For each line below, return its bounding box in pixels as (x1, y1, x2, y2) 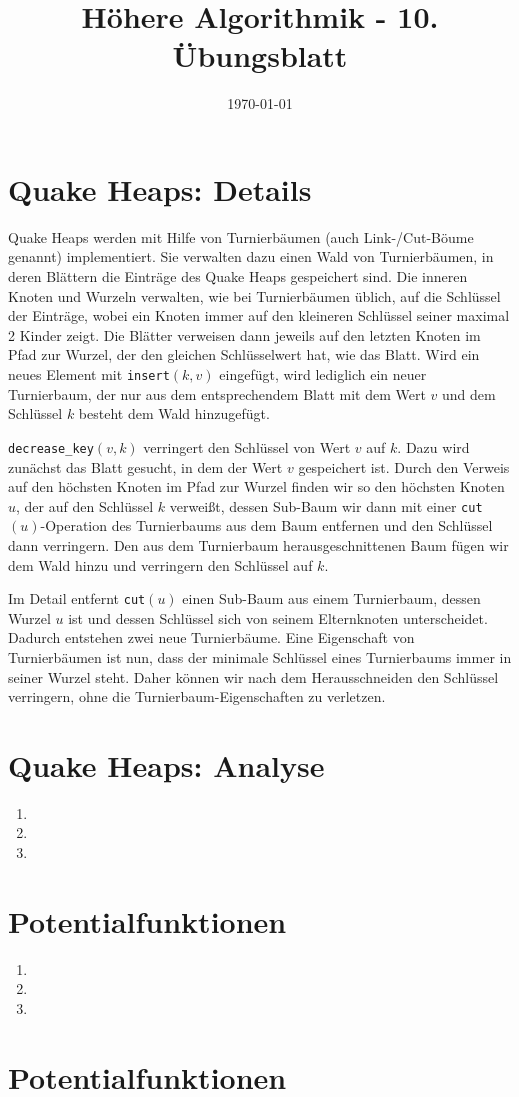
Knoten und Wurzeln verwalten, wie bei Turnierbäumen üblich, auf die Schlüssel (8, 285, 501, 306)
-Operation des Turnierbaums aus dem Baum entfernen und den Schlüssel (40, 515, 493, 536)
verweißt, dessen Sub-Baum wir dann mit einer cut (169, 495, 483, 516)
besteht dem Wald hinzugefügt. (78, 403, 270, 424)
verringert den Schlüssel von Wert (143, 436, 351, 457)
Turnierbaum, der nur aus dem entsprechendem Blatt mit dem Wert (8, 383, 426, 404)
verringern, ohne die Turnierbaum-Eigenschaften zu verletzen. (8, 686, 386, 707)
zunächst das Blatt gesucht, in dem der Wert (8, 456, 283, 477)
